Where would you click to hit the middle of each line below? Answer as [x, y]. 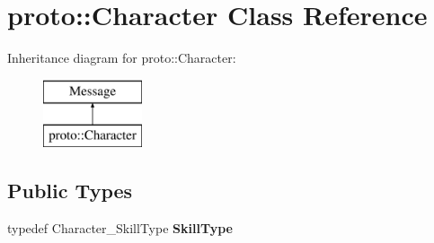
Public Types [70, 191]
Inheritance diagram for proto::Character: [122, 58]
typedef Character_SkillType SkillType [120, 228]
